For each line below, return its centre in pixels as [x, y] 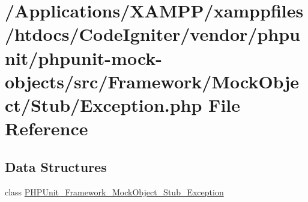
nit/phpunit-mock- [84, 57]
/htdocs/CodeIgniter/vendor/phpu [152, 34]
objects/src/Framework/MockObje [152, 81]
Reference [47, 128]
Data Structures [56, 166]
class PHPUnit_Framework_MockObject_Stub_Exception [114, 191]
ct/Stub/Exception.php [104, 104]
